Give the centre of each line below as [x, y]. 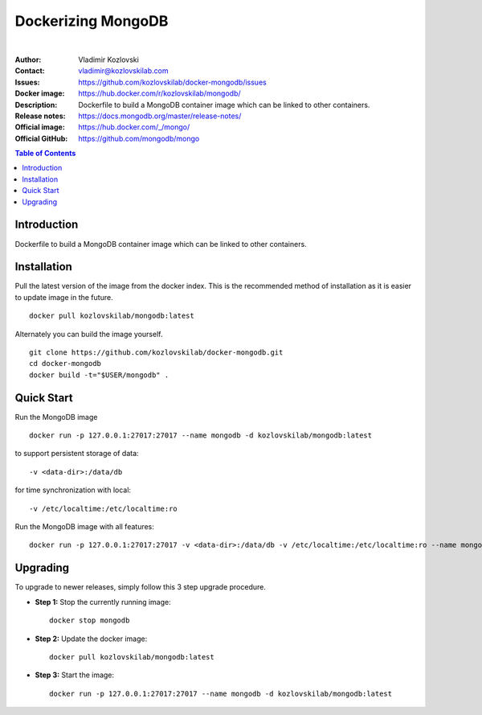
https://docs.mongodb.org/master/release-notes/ [160, 116]
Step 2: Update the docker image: [91, 639]
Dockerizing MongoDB [92, 21]
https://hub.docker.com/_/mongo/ [134, 127]
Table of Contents [45, 154]
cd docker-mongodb [65, 364]
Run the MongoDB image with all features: [84, 527]
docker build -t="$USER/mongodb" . [99, 375]
